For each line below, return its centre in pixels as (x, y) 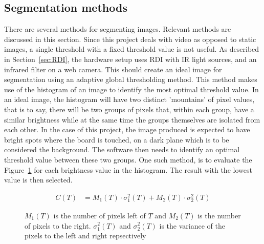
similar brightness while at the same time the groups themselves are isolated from (132, 119)
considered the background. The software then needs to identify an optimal (122, 149)
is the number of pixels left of (100, 215)
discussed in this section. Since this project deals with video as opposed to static (130, 39)
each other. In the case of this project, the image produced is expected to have (127, 129)
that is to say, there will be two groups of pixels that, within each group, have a (129, 109)
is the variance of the (192, 225)
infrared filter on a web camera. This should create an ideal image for (113, 69)
